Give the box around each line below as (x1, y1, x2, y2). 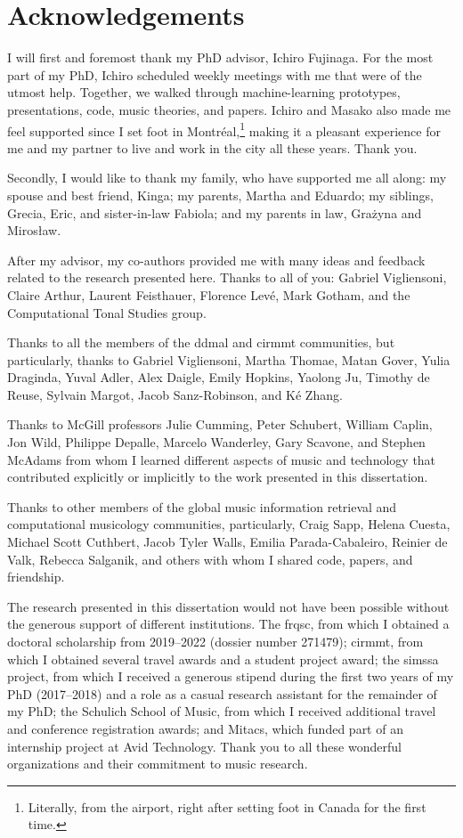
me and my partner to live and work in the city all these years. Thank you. (7, 138, 418, 157)
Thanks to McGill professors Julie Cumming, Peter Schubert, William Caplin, (7, 415, 433, 434)
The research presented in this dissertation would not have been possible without (7, 597, 450, 615)
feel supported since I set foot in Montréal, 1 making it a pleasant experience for (7, 118, 441, 140)
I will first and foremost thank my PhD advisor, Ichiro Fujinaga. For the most (7, 48, 434, 67)
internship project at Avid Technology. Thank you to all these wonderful (7, 736, 402, 755)
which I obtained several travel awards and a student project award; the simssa (7, 649, 439, 668)
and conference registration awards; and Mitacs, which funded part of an (7, 719, 403, 737)
